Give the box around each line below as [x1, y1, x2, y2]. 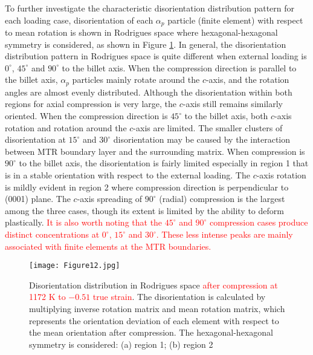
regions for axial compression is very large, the [5, 97, 176, 110]
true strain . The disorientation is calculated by [92, 290, 266, 303]
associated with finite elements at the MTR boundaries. [5, 239, 211, 252]
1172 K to [29, 290, 66, 303]
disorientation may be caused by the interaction [113, 133, 291, 146]
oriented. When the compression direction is [5, 109, 168, 122]
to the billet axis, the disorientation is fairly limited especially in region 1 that [19, 157, 309, 169]
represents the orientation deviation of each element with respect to [29, 314, 279, 327]
